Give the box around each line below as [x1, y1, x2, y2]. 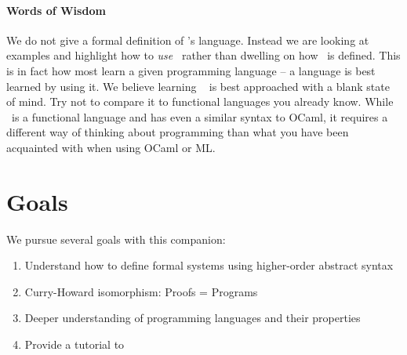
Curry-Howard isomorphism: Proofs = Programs [24, 283, 258, 299]
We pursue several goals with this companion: [6, 230, 226, 247]
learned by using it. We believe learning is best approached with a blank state [6, 78, 390, 94]
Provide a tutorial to [24, 336, 125, 353]
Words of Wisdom [6, 2, 106, 18]
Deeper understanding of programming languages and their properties [24, 310, 361, 326]
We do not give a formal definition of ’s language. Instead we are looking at [6, 31, 369, 48]
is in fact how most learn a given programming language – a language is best [6, 62, 376, 78]
